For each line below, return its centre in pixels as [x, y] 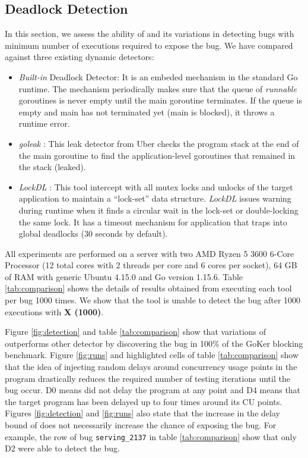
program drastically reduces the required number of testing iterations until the [147, 378]
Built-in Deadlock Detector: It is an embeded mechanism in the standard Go [158, 76]
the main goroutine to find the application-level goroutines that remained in [157, 155]
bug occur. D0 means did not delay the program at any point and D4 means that [153, 390]
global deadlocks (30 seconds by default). [93, 233]
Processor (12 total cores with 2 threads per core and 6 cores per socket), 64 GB [151, 265]
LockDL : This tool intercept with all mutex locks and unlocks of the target [156, 186]
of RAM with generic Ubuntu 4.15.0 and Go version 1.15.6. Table [124, 276]
